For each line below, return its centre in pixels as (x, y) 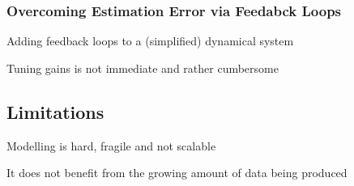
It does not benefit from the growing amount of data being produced (177, 173)
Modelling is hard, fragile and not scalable (111, 145)
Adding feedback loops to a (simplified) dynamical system (150, 41)
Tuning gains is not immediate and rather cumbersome (143, 68)
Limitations (55, 111)
